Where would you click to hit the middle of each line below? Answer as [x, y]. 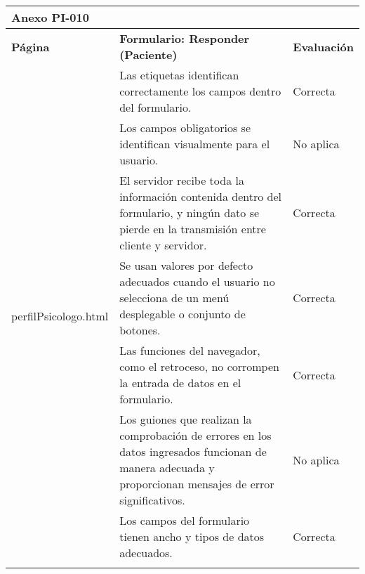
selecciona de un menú [174, 298]
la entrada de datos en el [180, 383]
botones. [140, 330]
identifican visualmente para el [195, 144]
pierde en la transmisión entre [193, 229]
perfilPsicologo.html [60, 316]
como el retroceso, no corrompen [199, 366]
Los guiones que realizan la [186, 419]
